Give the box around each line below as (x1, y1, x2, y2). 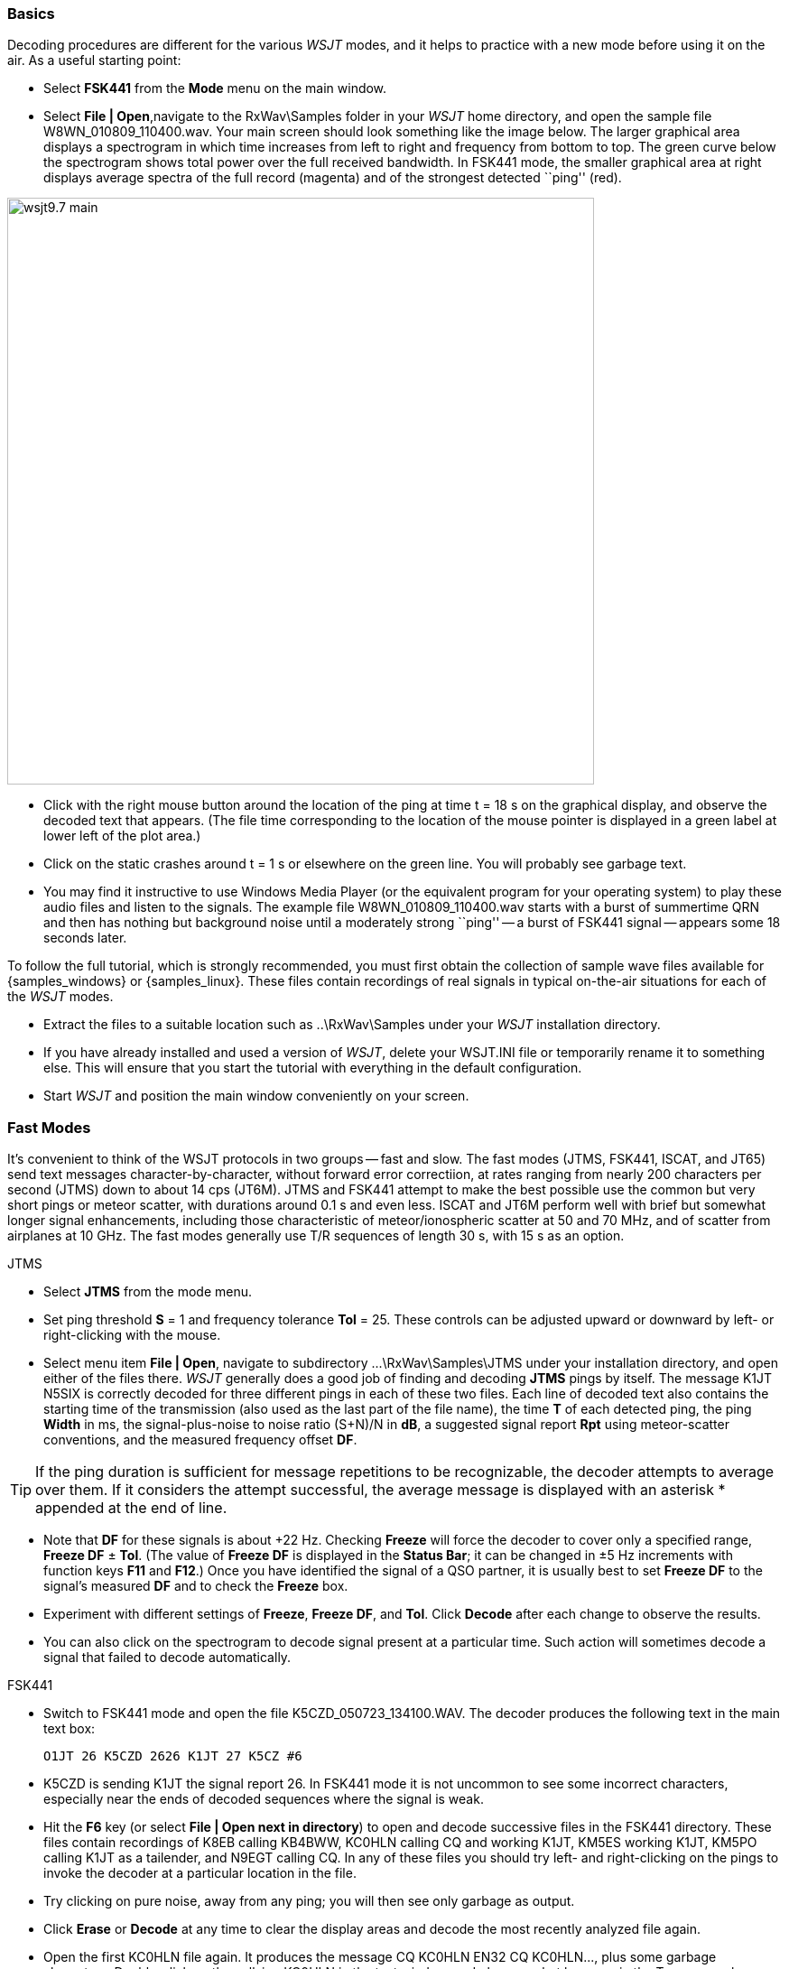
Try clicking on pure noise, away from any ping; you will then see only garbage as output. (43, 1893, 575, 1909)
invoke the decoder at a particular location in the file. (43, 1865, 357, 1881)
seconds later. (43, 930, 127, 946)
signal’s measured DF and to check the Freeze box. (43, 1578, 348, 1594)
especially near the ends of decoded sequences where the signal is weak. (43, 1791, 484, 1807)
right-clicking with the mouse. (43, 1327, 221, 1343)
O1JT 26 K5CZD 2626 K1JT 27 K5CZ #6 (43, 1749, 302, 1764)
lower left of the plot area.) (43, 828, 201, 844)
